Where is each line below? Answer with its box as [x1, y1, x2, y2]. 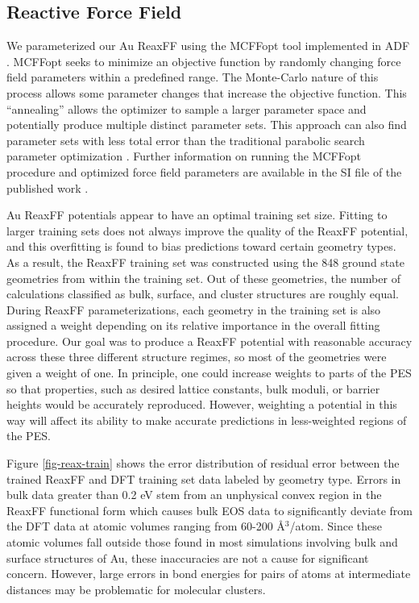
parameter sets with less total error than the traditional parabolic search [6, 131, 365, 148]
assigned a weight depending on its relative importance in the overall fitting [6, 317, 380, 334]
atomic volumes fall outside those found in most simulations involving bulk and [6, 534, 398, 551]
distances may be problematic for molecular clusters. [6, 580, 266, 597]
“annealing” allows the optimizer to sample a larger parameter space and [6, 100, 367, 117]
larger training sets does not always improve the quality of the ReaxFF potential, [6, 222, 409, 239]
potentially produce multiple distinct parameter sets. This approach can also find [6, 116, 407, 133]
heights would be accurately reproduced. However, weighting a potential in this [6, 396, 397, 413]
